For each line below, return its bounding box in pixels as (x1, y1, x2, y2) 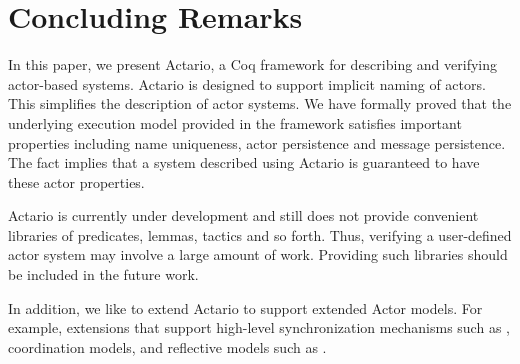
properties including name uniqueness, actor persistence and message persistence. (8, 132, 506, 153)
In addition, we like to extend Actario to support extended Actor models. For (8, 297, 483, 318)
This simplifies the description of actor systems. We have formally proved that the (8, 93, 512, 114)
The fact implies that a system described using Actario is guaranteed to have (8, 152, 480, 173)
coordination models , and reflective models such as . (8, 336, 327, 357)
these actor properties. (8, 171, 145, 192)
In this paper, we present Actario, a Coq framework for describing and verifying (8, 54, 498, 75)
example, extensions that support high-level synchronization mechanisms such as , (8, 317, 510, 338)
